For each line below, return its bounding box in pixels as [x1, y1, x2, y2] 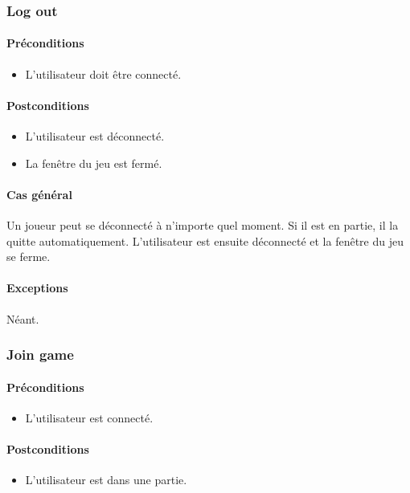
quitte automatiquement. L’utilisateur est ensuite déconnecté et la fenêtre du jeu [6, 232, 404, 249]
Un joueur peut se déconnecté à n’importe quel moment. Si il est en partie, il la [6, 217, 399, 234]
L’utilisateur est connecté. [25, 409, 154, 426]
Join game [6, 344, 74, 365]
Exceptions [6, 279, 68, 296]
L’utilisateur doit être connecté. [25, 65, 182, 82]
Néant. [6, 310, 39, 327]
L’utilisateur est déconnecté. [25, 128, 165, 145]
